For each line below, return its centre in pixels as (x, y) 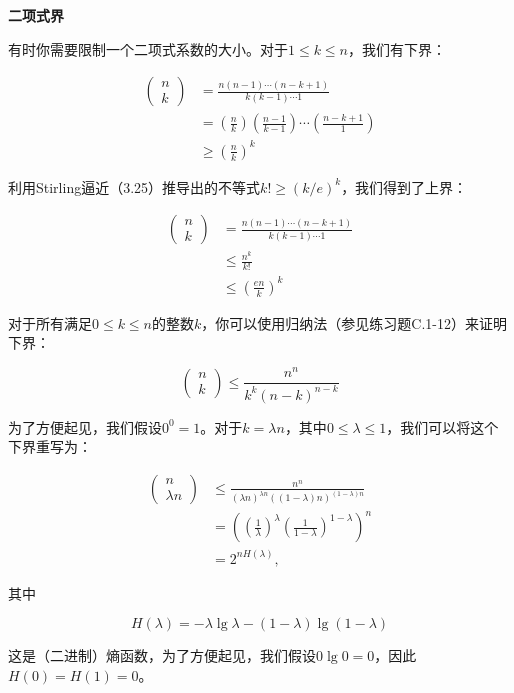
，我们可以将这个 (442, 426)
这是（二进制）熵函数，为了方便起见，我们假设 (162, 655)
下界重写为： (50, 446)
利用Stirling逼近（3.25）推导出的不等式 (134, 186)
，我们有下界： (397, 48)
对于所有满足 (50, 322)
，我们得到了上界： (404, 186)
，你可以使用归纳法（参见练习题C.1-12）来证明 (354, 322)
